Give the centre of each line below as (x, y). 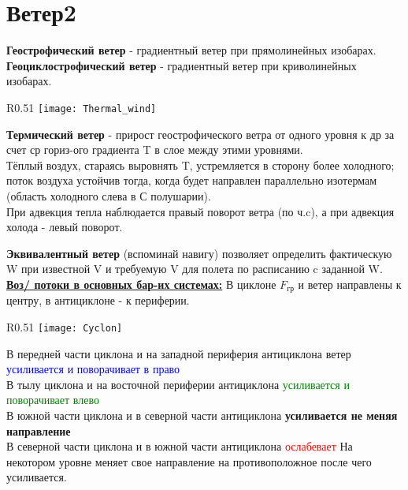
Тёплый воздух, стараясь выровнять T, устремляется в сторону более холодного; (200, 165)
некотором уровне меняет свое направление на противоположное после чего (189, 461)
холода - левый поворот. (65, 227)
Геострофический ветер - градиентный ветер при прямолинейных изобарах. (191, 50)
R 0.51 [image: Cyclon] (65, 326)
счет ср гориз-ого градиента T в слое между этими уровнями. (155, 150)
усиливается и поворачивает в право (93, 369)
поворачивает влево (53, 400)
